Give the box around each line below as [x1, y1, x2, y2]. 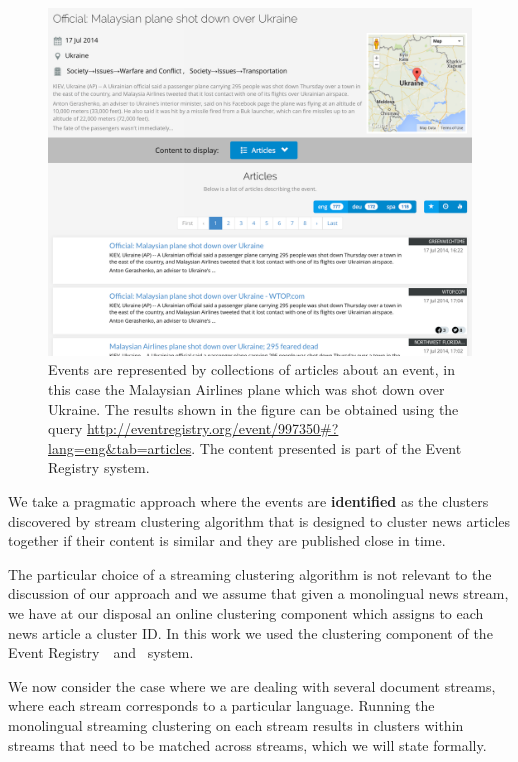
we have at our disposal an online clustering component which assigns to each [8, 602, 484, 623]
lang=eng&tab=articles [48, 437, 192, 458]
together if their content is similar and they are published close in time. [8, 530, 446, 551]
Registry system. [48, 457, 150, 478]
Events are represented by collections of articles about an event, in [48, 359, 456, 380]
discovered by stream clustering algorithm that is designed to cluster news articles [8, 510, 511, 531]
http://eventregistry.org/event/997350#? [86, 418, 339, 439]
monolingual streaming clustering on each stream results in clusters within [8, 714, 464, 735]
